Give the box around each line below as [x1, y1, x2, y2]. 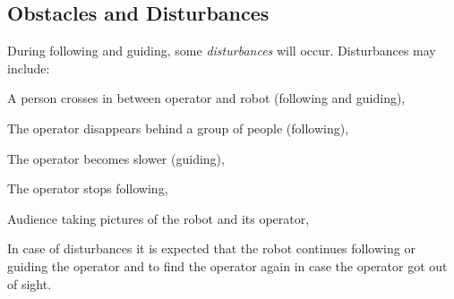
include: [7, 58, 50, 77]
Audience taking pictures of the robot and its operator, [7, 209, 310, 227]
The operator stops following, [7, 179, 168, 198]
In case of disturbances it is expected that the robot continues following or [7, 239, 415, 258]
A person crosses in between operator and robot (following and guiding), [7, 89, 406, 107]
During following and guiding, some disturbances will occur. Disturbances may [7, 41, 436, 60]
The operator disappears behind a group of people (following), [7, 118, 349, 137]
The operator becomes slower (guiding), [7, 149, 225, 167]
